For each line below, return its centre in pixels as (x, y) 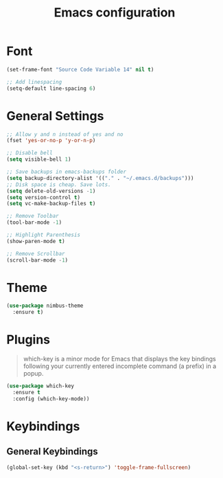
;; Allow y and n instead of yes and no (65, 134)
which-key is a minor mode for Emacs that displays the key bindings (120, 359)
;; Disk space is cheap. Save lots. (59, 184)
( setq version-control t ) (43, 197)
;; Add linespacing (34, 82)
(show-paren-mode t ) (36, 241)
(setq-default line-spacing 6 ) (51, 88)
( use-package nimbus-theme (45, 306)
